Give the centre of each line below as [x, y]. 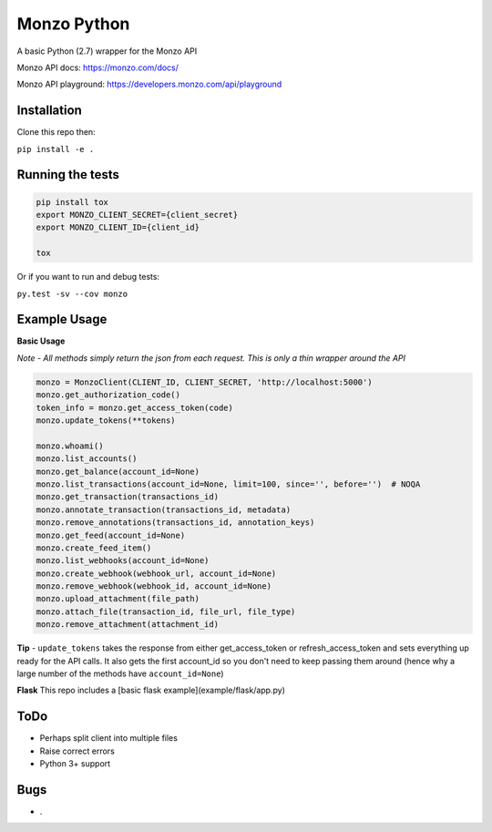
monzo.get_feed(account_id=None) [111, 535]
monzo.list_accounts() [87, 459]
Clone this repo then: [56, 132]
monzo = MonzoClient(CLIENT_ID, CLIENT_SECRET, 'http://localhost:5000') [204, 382]
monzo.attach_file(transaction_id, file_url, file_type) [166, 611]
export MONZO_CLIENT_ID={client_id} [118, 227]
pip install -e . [56, 149]
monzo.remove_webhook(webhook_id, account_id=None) [154, 586]
